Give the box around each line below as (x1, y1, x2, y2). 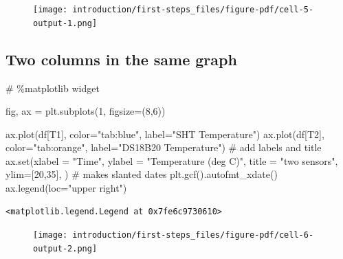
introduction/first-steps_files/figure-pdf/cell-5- (72, 5, 314, 14)
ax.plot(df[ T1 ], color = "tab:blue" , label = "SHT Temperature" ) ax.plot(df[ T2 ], (5, 126, 324, 141)
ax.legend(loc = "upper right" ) (5, 181, 127, 195)
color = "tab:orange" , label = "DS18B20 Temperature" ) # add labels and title (5, 140, 322, 155)
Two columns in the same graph (5, 48, 237, 69)
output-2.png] (33, 243, 98, 254)
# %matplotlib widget (5, 80, 100, 95)
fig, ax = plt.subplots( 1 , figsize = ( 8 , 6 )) (5, 104, 166, 118)
